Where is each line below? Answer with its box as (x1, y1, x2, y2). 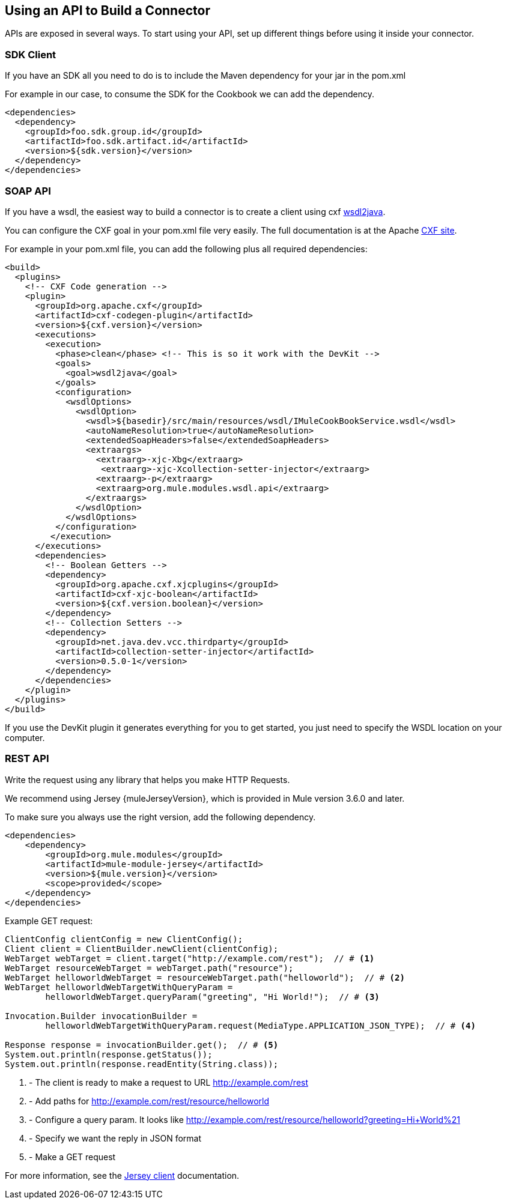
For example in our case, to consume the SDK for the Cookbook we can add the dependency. (5, 89, 375, 100)
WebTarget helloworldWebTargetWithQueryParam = (5, 982, 233, 992)
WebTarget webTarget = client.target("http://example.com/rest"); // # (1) (5, 953, 375, 963)
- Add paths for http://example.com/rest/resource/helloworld (29, 1095, 269, 1106)
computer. (5, 732, 45, 743)
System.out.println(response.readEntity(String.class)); (5, 1059, 279, 1069)
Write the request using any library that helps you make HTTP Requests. (5, 774, 290, 785)
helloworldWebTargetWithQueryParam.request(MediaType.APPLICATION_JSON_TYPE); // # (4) (45, 1020, 476, 1030)
